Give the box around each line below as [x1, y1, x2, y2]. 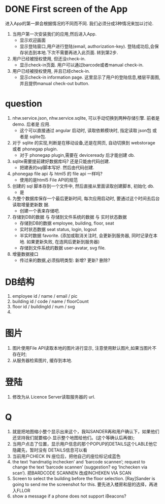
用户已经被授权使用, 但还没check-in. [12, 55, 86, 61]
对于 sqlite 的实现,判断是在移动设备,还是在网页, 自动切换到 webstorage [12, 139, 156, 145]
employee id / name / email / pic [12, 293, 78, 299]
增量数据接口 [12, 251, 38, 257]
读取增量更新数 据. [12, 201, 50, 207]
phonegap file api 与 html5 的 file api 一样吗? [12, 171, 102, 177]
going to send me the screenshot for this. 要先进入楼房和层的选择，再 [12, 481, 154, 487]
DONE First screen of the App [5, 3, 128, 15]
